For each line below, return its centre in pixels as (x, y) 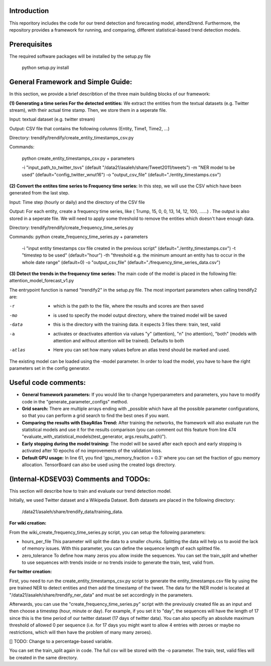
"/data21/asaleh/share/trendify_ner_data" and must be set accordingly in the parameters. (101, 595)
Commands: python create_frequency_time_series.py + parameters (79, 237)
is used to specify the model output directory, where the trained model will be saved (140, 315)
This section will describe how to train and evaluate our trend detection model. (90, 491)
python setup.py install (45, 68)
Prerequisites (31, 44)
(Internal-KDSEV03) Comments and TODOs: (80, 479)
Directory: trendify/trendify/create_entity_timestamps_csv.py (72, 138)
